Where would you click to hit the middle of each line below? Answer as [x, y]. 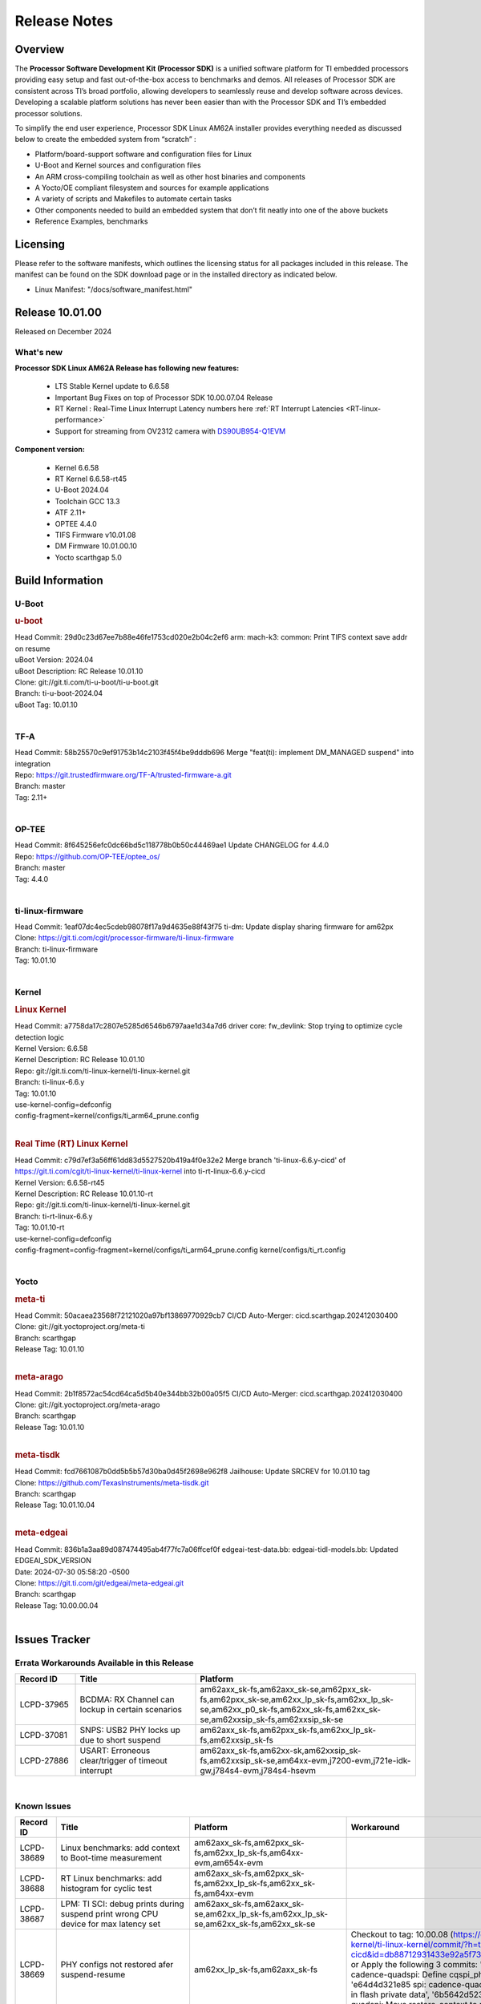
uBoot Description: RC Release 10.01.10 [79, 671]
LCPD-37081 [44, 1735]
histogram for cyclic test [106, 1889]
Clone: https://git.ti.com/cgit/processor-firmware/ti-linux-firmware [124, 938]
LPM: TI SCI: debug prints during [122, 1904]
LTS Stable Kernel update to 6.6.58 [112, 386]
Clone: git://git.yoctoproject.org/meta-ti [80, 1327]
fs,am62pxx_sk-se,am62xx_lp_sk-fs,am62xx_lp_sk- [297, 1699]
